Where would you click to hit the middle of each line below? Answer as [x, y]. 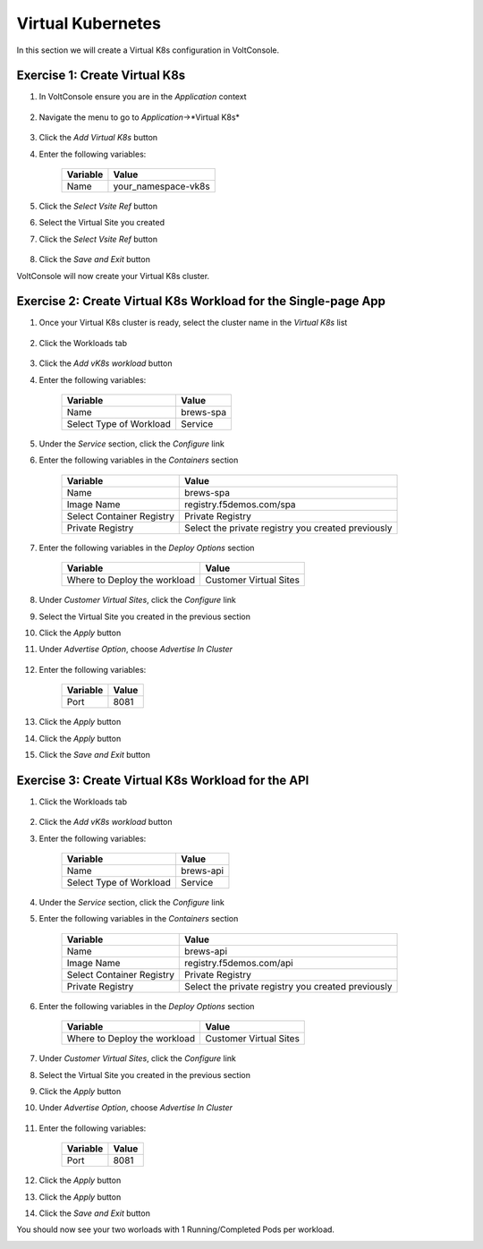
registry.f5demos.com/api [239, 963]
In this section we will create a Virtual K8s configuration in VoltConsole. [148, 50]
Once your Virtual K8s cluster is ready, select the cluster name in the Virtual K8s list [193, 323]
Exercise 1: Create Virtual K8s [101, 76]
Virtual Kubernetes [89, 23]
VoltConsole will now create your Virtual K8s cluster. [113, 276]
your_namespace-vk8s [161, 186]
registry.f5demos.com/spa [240, 504]
